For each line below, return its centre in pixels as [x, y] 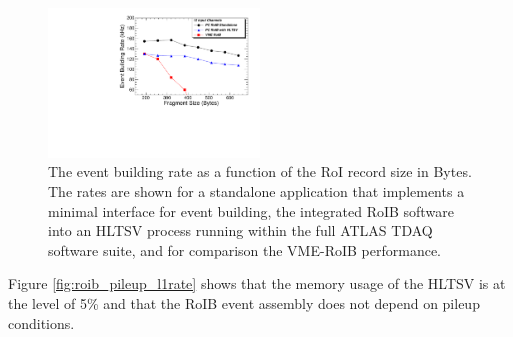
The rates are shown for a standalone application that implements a [256, 191]
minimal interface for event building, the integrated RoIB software [251, 210]
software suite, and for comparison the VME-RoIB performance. [245, 249]
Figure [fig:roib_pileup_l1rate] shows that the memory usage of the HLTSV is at [257, 283]
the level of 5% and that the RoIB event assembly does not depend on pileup [244, 302]
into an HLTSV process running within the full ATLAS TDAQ [240, 230]
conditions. [41, 322]
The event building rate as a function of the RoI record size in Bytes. [260, 171]
